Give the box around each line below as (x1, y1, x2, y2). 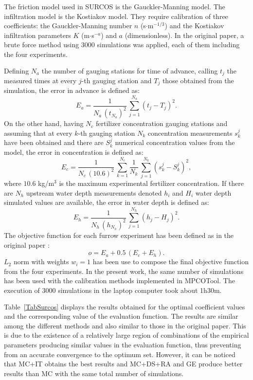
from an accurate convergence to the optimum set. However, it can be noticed (4, 349, 235, 359)
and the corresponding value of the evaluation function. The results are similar (4, 311, 238, 321)
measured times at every (4, 75, 77, 86)
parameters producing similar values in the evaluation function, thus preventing (4, 339, 241, 349)
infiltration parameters (4, 30, 71, 40)
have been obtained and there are (4, 137, 104, 147)
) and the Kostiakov (164, 20, 224, 31)
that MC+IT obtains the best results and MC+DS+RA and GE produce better (4, 359, 243, 369)
